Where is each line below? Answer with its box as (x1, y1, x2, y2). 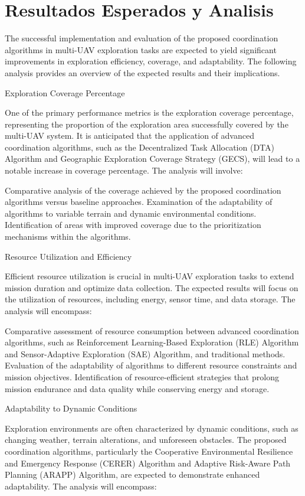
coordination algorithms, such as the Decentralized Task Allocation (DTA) (5, 141, 274, 153)
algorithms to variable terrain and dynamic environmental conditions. (5, 207, 257, 219)
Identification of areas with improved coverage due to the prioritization (5, 218, 261, 231)
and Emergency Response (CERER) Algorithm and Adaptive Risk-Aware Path (5, 456, 291, 469)
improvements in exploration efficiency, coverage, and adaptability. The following (5, 55, 297, 67)
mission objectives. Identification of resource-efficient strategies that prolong (5, 370, 279, 383)
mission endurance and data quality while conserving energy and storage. (5, 382, 270, 394)
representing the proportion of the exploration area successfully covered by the (5, 118, 288, 130)
